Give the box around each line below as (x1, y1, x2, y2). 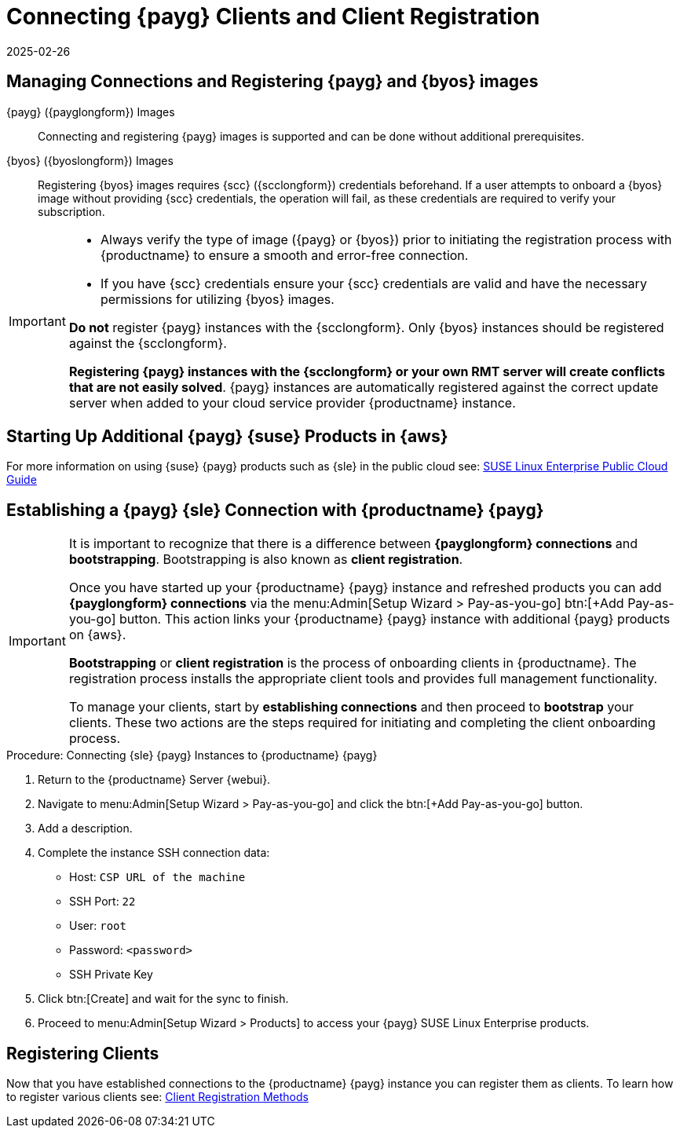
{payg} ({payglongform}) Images (6, 104, 175, 119)
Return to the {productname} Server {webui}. (38, 773, 271, 787)
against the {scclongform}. (68, 335, 227, 351)
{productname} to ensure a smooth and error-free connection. (100, 247, 469, 263)
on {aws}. (68, 627, 126, 643)
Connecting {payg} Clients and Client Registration (6, 3, 540, 30)
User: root (69, 919, 126, 933)
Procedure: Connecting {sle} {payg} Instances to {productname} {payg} (6, 748, 378, 763)
